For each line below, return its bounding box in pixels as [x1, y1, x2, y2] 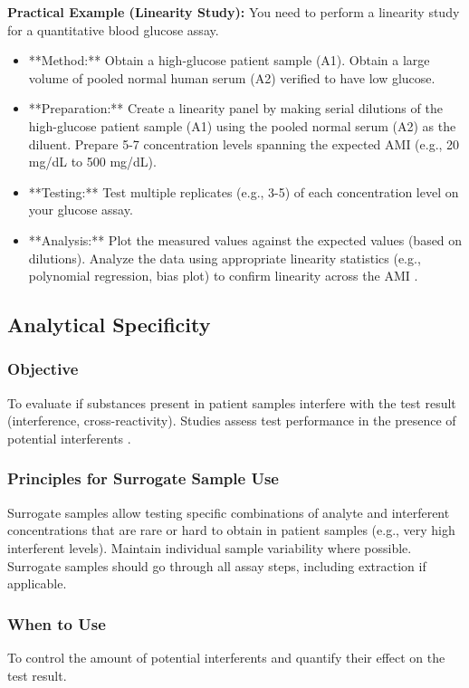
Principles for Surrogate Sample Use [7, 467, 279, 490]
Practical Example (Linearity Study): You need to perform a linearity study [7, 3, 460, 21]
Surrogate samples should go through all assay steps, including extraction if [7, 556, 426, 575]
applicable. [7, 574, 67, 593]
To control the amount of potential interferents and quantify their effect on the [7, 647, 445, 666]
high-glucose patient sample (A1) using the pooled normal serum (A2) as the [28, 116, 456, 135]
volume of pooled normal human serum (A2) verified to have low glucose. [28, 68, 435, 87]
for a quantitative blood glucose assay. [7, 20, 219, 39]
